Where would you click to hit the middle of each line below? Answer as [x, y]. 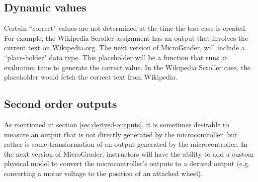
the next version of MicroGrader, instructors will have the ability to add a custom [129, 153]
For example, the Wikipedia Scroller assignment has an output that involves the [126, 38]
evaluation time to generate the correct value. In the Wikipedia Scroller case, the [127, 67]
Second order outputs [61, 104]
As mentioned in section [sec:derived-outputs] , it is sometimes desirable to [117, 124]
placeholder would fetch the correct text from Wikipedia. [91, 77]
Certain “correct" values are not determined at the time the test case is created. [126, 28]
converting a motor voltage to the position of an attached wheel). [103, 173]
